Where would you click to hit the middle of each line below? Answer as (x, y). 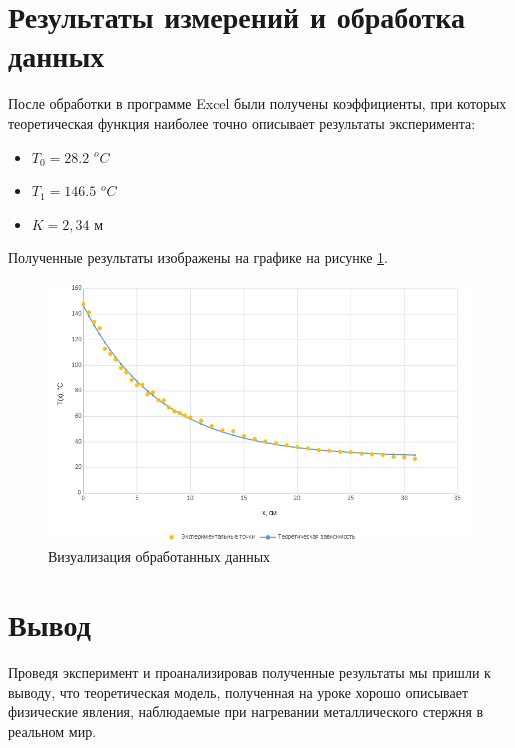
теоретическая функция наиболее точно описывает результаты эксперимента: (242, 122)
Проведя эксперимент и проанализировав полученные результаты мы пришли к (249, 672)
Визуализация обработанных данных (159, 555)
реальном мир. (52, 731)
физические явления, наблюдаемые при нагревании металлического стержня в (246, 711)
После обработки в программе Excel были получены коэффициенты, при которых (257, 103)
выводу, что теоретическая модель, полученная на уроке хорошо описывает (238, 691)
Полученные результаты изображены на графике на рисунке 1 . (198, 257)
